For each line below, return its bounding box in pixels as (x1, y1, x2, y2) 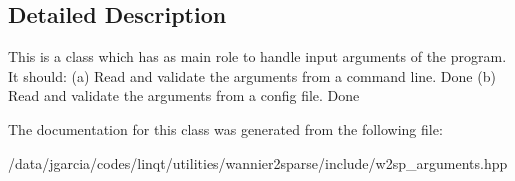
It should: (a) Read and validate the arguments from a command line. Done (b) (8, 65, 496, 86)
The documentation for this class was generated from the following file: (8, 118, 443, 139)
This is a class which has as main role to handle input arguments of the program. (8, 46, 507, 67)
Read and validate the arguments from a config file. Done (8, 85, 360, 106)
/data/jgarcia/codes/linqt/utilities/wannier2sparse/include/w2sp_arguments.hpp (8, 152, 508, 173)
